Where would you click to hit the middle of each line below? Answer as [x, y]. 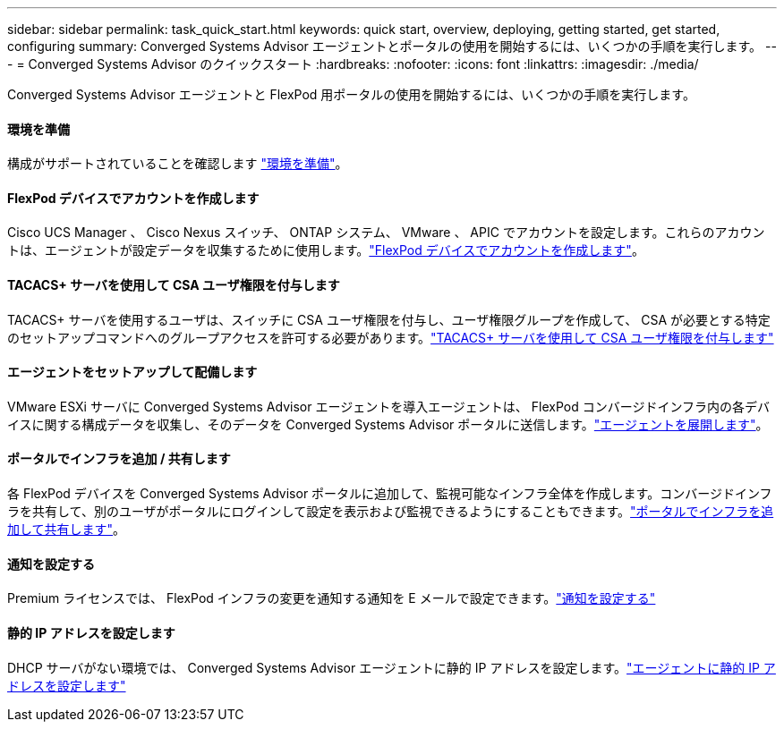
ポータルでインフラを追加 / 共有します [119, 459]
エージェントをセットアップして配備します [132, 372]
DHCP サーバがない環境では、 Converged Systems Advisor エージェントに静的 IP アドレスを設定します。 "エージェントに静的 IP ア [392, 667]
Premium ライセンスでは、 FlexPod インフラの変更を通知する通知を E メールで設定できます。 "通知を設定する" [332, 598]
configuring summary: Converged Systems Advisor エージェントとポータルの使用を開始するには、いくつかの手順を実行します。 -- [392, 46]
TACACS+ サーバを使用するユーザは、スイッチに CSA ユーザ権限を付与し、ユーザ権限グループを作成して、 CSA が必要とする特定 [389, 319]
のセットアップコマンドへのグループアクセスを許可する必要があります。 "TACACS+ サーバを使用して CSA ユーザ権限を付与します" [391, 337]
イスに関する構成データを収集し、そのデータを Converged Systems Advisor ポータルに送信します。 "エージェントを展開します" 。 [388, 424]
